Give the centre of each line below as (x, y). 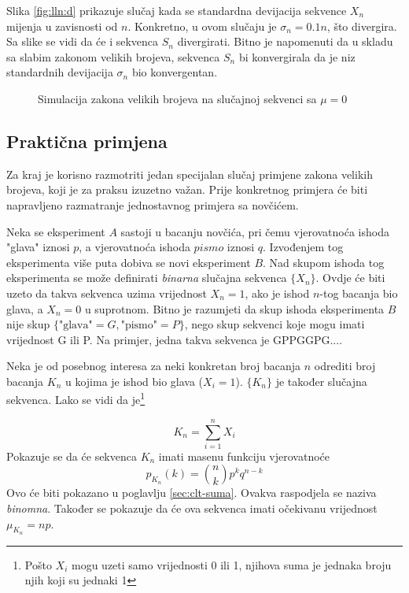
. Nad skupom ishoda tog (324, 262)
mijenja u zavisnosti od (62, 26)
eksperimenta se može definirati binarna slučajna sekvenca (147, 278)
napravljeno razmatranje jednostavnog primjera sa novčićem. (153, 204)
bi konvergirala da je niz (297, 56)
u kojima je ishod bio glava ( (134, 381)
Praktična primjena (87, 141)
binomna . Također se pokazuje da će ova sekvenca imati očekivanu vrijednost (192, 508)
